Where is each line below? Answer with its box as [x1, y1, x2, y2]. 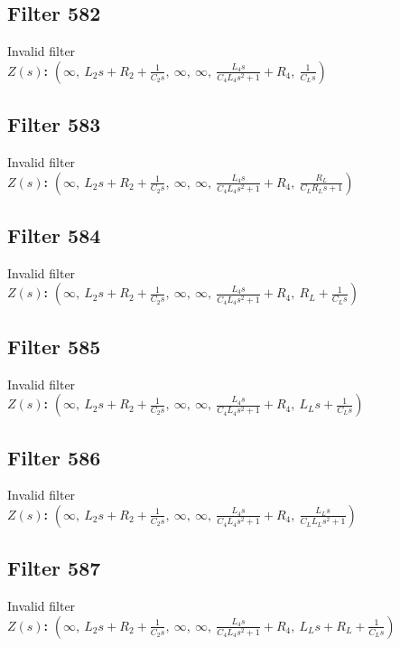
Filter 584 [7, 220, 101, 248]
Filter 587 [7, 554, 101, 582]
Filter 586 [7, 443, 101, 471]
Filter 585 [7, 332, 101, 360]
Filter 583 [7, 110, 101, 138]
